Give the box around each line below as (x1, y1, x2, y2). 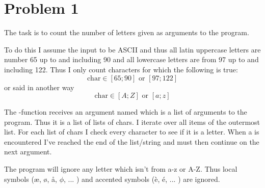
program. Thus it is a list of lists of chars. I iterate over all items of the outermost (4, 116, 260, 127)
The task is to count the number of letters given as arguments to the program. (4, 27, 249, 38)
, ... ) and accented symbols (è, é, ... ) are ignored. (64, 173, 220, 184)
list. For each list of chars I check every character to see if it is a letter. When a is (4, 126, 259, 137)
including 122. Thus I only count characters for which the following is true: (4, 64, 238, 74)
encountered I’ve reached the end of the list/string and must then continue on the (4, 136, 259, 147)
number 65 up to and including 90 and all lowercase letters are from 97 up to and (4, 54, 259, 65)
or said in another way (4, 82, 74, 92)
